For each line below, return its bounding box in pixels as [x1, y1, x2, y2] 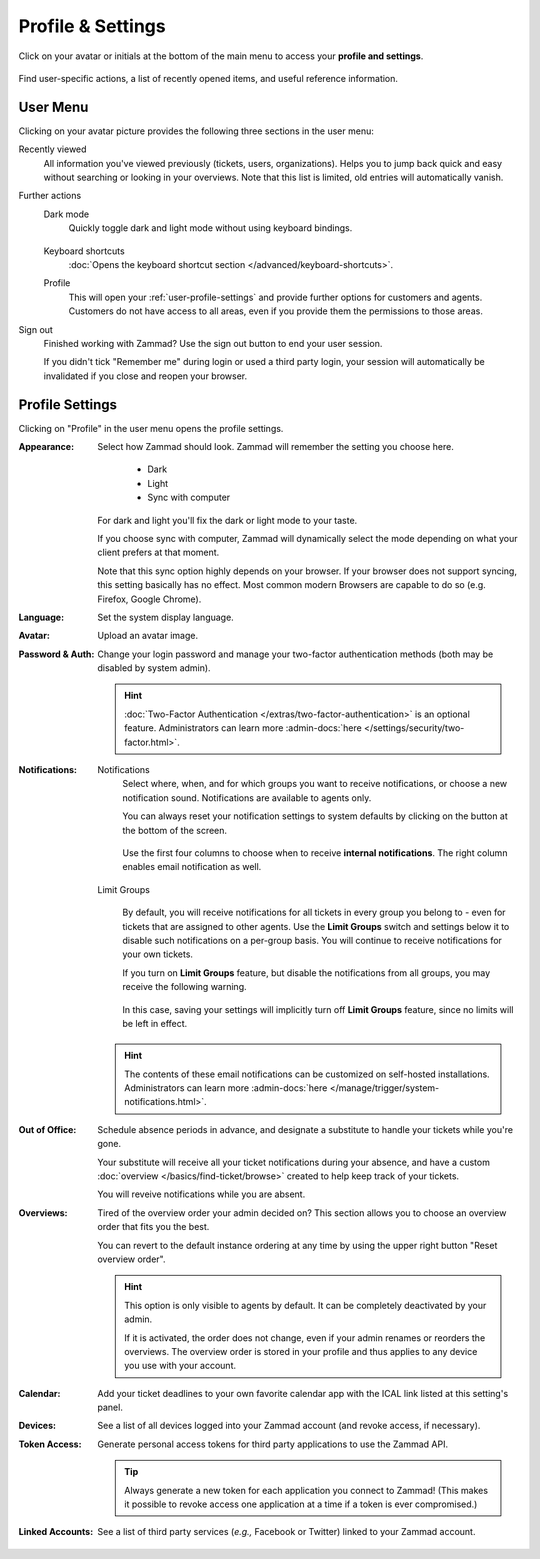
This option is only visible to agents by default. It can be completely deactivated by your [124, 1299, 487, 1311]
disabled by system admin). [97, 662, 211, 674]
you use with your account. [124, 1360, 237, 1372]
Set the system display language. [97, 611, 234, 623]
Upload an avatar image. [97, 630, 199, 642]
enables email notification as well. [122, 861, 262, 873]
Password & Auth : [18, 648, 95, 660]
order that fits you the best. [97, 1221, 210, 1233]
